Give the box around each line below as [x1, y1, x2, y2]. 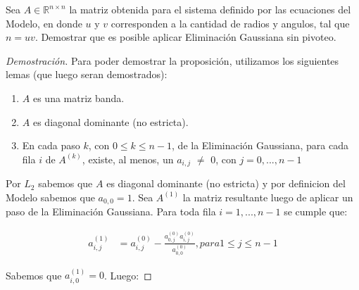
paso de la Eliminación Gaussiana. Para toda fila [6, 204, 216, 219]
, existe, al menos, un [82, 151, 174, 166]
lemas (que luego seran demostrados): [6, 67, 168, 82]
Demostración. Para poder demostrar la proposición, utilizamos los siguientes [6, 53, 339, 68]
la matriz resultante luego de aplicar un [182, 189, 353, 204]
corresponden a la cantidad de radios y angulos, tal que [111, 15, 350, 30]
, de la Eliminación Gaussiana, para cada [172, 138, 349, 153]
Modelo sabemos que [6, 189, 95, 204]
